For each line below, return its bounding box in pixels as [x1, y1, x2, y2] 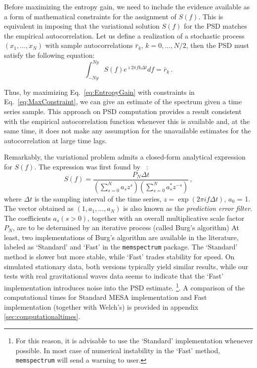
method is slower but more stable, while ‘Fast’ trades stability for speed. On [4, 251, 235, 262]
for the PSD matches [184, 21, 247, 31]
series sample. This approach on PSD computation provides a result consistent [4, 106, 242, 117]
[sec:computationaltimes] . [4, 311, 81, 322]
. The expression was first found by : [34, 162, 148, 172]
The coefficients [4, 212, 51, 223]
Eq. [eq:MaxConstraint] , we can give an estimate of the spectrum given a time [4, 96, 242, 107]
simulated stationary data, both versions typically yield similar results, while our [4, 261, 249, 271]
